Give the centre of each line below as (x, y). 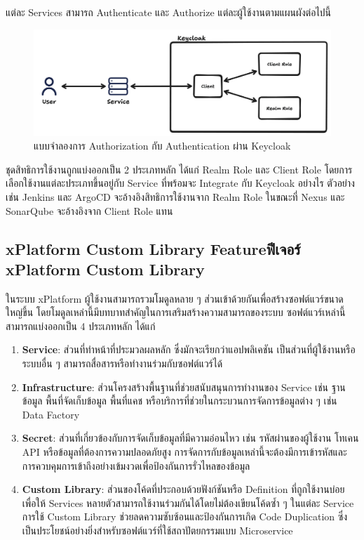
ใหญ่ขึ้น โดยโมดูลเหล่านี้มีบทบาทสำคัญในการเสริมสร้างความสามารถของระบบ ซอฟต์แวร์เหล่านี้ (176, 312)
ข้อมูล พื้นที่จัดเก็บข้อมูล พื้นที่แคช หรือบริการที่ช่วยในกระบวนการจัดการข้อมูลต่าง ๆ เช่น (180, 401)
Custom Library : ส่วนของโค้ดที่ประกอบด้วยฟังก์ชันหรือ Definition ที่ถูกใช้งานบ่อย (183, 489)
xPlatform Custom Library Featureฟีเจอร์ (153, 248)
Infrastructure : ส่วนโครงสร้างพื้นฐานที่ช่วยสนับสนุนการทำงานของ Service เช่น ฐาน (184, 387)
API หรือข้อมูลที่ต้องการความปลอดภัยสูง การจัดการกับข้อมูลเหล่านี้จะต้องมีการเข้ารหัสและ (184, 452)
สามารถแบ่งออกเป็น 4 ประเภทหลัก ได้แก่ (81, 325)
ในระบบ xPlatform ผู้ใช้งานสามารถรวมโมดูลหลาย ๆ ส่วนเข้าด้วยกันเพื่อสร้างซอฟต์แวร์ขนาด (175, 298)
